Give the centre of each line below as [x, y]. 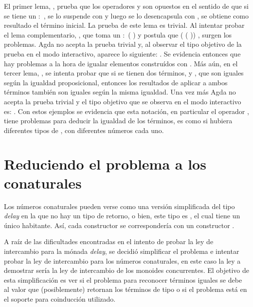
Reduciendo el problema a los [105, 163]
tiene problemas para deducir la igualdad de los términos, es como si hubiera [118, 121]
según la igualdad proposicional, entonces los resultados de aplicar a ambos [116, 82]
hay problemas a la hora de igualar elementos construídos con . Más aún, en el [121, 63]
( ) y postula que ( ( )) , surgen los [180, 34]
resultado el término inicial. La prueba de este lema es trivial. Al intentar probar [124, 25]
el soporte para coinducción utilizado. [60, 298]
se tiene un [20, 15]
